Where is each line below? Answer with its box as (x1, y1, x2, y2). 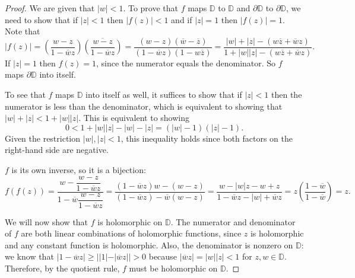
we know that (5, 250, 54, 263)
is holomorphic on (97, 215, 163, 228)
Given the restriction (5, 132, 81, 144)
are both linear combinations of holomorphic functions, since (21, 227, 242, 239)
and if (171, 13, 192, 25)
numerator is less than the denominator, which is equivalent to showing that (5, 100, 283, 112)
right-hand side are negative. (5, 143, 109, 156)
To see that (5, 88, 46, 101)
